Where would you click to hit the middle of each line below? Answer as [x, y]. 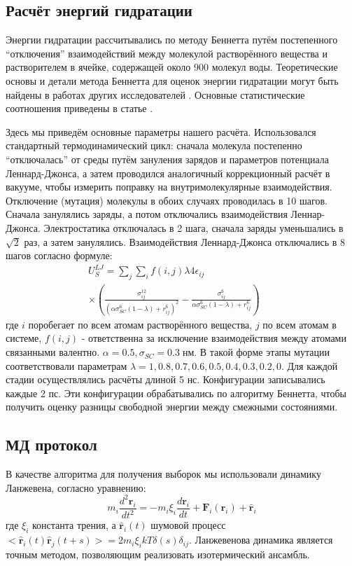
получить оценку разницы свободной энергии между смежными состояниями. [172, 407]
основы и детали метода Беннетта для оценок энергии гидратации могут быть [172, 80]
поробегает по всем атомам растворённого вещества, [140, 324]
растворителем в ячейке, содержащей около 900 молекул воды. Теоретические [172, 67]
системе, [24, 338]
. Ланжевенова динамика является [261, 540]
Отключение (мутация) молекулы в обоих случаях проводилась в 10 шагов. [167, 200]
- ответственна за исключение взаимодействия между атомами [214, 338]
